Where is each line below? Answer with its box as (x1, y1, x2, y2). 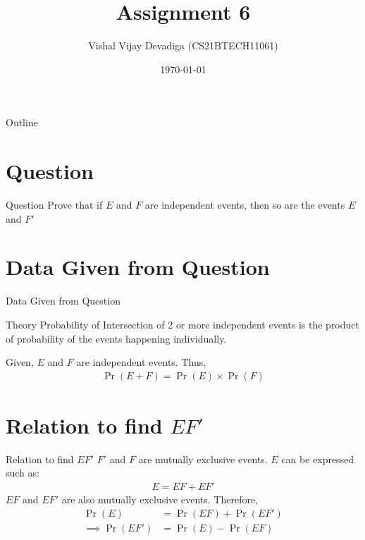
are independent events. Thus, (76, 355, 206, 369)
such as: (6, 465, 39, 480)
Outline (6, 115, 38, 130)
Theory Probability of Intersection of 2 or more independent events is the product (6, 317, 359, 331)
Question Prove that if (6, 197, 103, 212)
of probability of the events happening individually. (6, 331, 227, 345)
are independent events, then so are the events (144, 197, 345, 212)
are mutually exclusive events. (138, 451, 268, 466)
